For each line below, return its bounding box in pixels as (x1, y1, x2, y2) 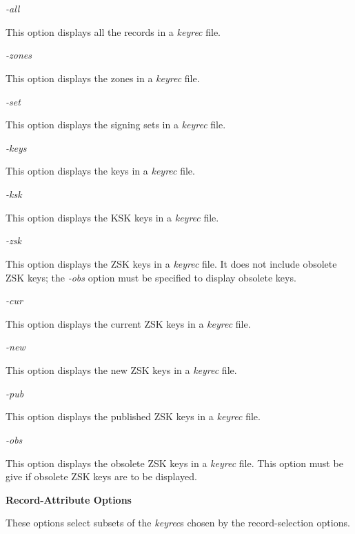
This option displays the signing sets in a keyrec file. (6, 117, 226, 132)
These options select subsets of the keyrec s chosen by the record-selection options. (6, 515, 350, 530)
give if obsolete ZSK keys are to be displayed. (6, 469, 197, 484)
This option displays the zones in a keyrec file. (6, 70, 200, 85)
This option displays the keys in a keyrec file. (6, 164, 195, 178)
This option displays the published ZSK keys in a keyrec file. (6, 409, 261, 424)
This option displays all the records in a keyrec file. (6, 24, 221, 39)
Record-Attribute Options (6, 492, 132, 506)
